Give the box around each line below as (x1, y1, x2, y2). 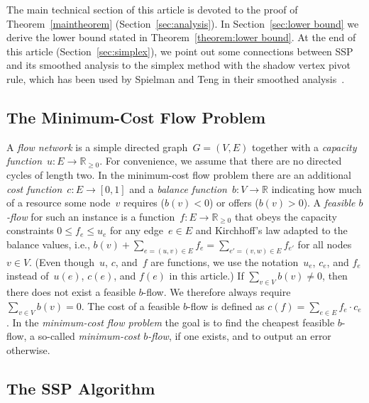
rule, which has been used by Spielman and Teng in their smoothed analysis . (6, 71, 345, 86)
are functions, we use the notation (150, 254, 299, 269)
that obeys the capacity (234, 209, 337, 223)
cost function (6, 181, 62, 196)
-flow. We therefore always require (143, 285, 291, 299)
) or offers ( (209, 195, 259, 210)
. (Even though (29, 254, 95, 269)
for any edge (109, 223, 164, 238)
